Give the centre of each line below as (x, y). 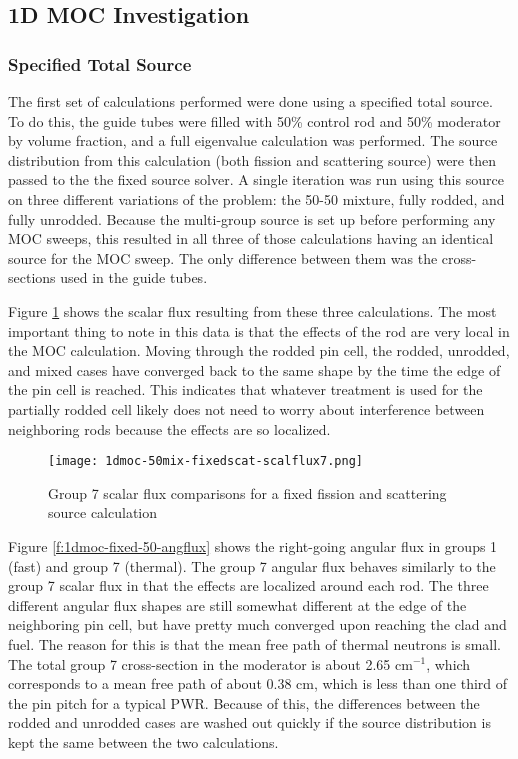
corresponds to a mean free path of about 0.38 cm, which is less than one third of (258, 683)
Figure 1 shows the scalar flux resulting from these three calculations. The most (252, 310)
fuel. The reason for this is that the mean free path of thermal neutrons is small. (254, 643)
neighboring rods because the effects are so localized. (169, 428)
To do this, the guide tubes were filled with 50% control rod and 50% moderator (254, 120)
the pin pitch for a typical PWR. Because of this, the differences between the (244, 702)
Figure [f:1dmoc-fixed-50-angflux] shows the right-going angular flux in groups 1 (253, 545)
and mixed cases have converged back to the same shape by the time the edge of (254, 369)
